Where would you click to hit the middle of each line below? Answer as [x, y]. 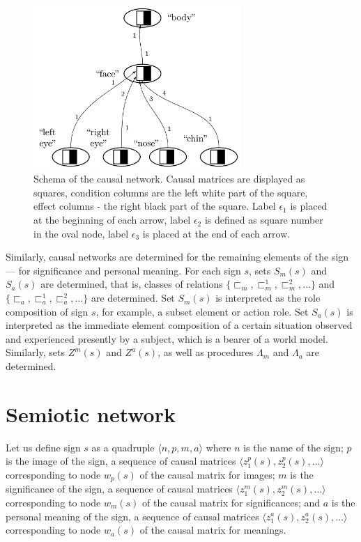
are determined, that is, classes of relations [132, 284]
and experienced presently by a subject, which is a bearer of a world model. [167, 338]
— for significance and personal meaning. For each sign [123, 270]
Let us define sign [43, 447]
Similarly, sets [35, 352]
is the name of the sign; [293, 447]
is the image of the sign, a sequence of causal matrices [121, 461]
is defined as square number [264, 220]
